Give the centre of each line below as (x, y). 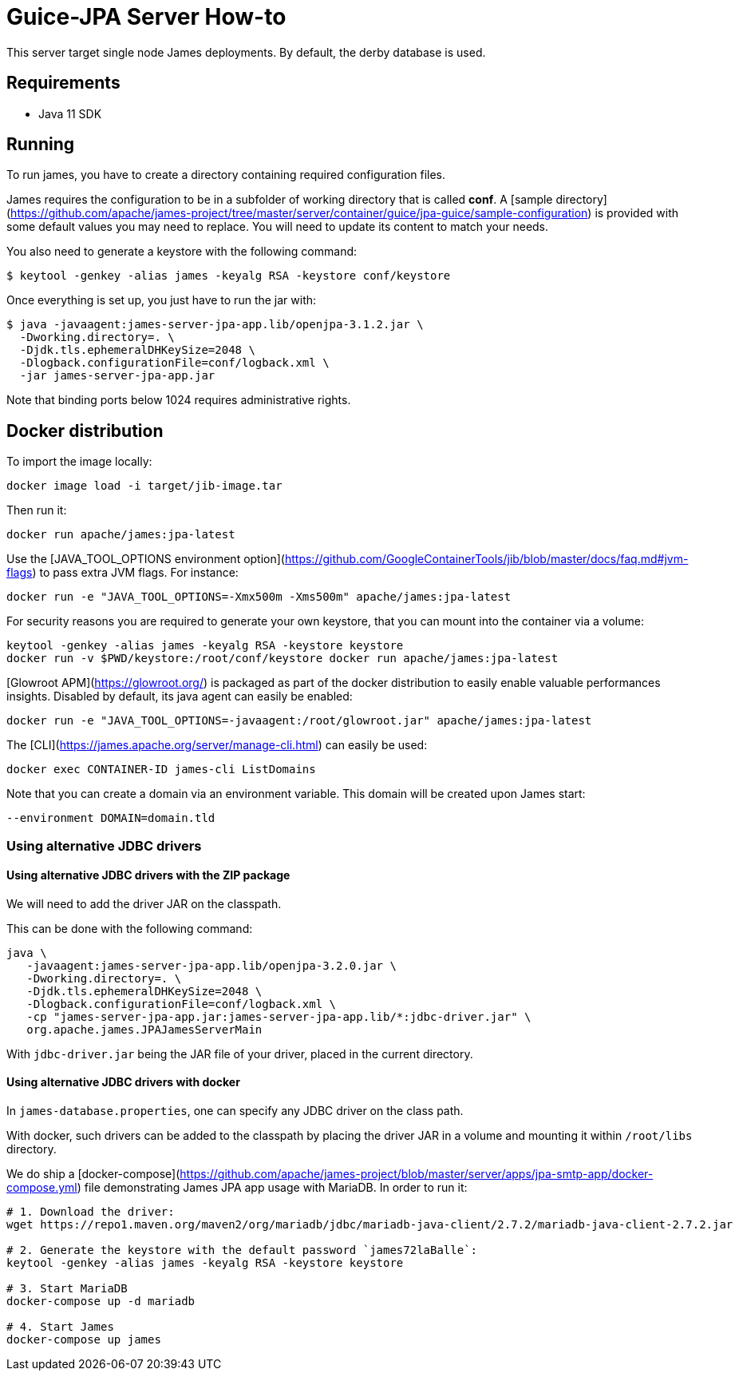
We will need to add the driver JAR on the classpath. (144, 903)
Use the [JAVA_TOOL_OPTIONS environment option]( (146, 559)
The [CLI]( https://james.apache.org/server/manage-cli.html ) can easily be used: (217, 745)
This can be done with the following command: (130, 928)
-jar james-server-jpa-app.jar (117, 376)
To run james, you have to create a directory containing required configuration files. (226, 175)
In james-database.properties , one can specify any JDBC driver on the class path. (235, 1111)
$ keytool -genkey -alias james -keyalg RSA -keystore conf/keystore (229, 276)
